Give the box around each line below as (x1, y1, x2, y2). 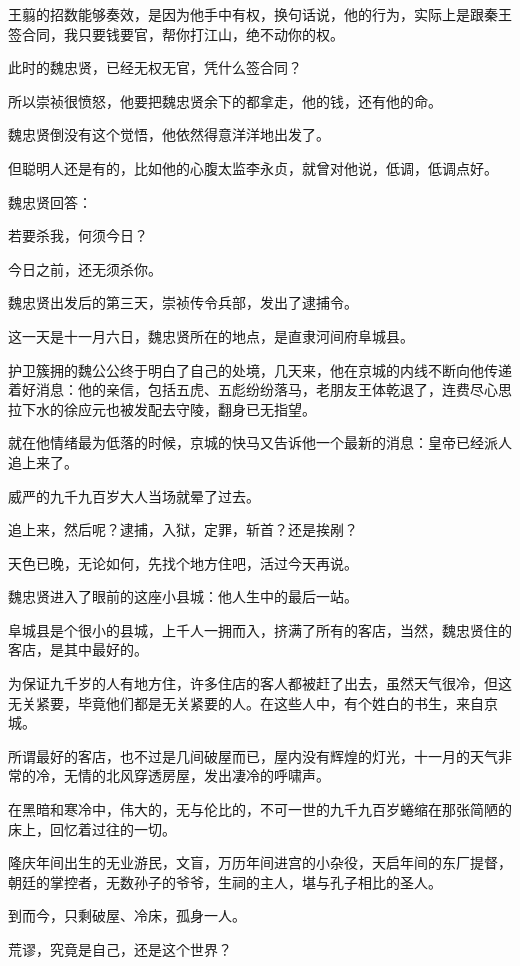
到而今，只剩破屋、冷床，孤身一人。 (8, 905, 246, 926)
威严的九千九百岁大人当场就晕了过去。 (8, 485, 260, 506)
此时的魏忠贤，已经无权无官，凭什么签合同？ (8, 57, 302, 78)
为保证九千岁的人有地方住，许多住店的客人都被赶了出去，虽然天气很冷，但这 (8, 673, 512, 694)
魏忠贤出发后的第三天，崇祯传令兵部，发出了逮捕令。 (8, 292, 358, 313)
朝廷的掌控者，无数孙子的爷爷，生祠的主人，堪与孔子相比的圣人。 (8, 871, 442, 892)
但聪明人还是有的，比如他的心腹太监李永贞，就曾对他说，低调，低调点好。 (8, 157, 498, 178)
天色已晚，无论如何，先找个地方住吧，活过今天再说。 (8, 552, 358, 573)
